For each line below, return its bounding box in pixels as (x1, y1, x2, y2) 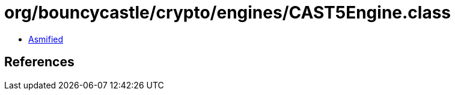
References (4, 54, 75, 70)
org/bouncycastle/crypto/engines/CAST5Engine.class (4, 2, 451, 23)
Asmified (28, 33, 64, 44)
